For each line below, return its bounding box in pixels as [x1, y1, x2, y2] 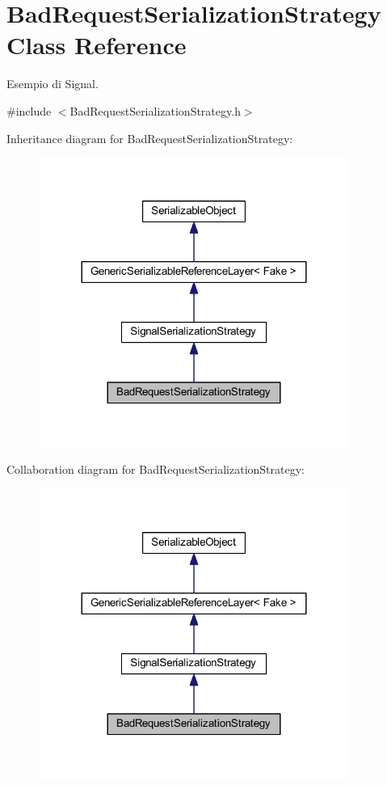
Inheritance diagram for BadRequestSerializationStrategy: [6, 129, 293, 146]
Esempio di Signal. [6, 75, 99, 92]
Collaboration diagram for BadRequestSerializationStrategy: [6, 461, 305, 478]
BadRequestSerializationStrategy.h [69, 102, 241, 119]
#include [6, 102, 52, 119]
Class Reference [6, 28, 187, 61]
